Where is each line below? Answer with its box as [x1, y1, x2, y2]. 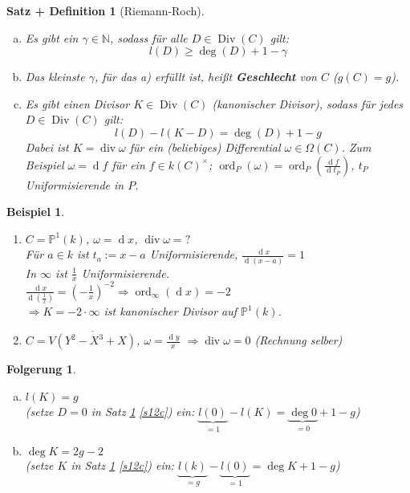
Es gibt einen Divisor [25, 95, 130, 112]
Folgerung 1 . [6, 361, 76, 377]
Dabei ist [25, 138, 69, 155]
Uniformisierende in [25, 176, 124, 193]
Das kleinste [25, 68, 85, 85]
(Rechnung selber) [254, 332, 343, 348]
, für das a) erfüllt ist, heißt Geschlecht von [94, 68, 317, 85]
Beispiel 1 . [6, 203, 65, 220]
